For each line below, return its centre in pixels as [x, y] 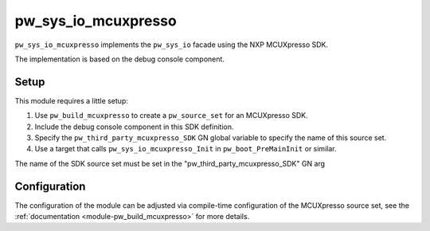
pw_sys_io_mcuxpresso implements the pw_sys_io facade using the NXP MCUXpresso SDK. [172, 45]
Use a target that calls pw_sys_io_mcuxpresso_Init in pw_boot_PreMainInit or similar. [186, 149]
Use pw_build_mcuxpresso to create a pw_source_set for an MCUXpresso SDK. [171, 115]
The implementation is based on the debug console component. [119, 59]
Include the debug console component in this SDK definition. [134, 127]
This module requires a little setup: [72, 100]
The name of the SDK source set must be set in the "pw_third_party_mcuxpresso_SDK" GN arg [170, 163]
